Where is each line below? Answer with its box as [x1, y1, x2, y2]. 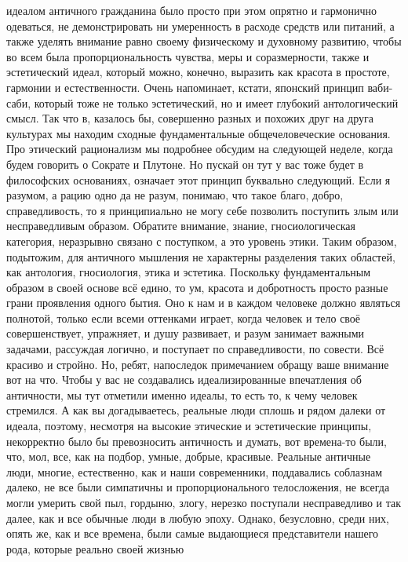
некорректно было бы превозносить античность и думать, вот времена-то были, [6, 432, 387, 449]
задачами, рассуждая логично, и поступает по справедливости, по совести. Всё [6, 341, 384, 357]
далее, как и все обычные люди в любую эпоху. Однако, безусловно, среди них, [6, 509, 389, 526]
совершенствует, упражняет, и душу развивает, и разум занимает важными [6, 325, 365, 341]
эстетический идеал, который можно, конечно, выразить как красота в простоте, [6, 64, 390, 80]
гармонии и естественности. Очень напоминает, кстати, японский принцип [6, 78, 364, 95]
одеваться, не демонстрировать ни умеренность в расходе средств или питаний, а [6, 17, 395, 34]
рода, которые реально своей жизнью [6, 540, 184, 557]
